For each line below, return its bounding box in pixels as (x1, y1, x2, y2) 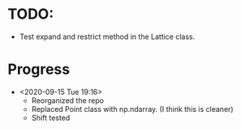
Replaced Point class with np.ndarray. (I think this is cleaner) (31, 104, 234, 114)
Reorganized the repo (31, 95, 105, 105)
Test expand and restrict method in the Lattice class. (19, 32, 196, 41)
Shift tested (31, 113, 71, 123)
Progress (7, 60, 71, 79)
